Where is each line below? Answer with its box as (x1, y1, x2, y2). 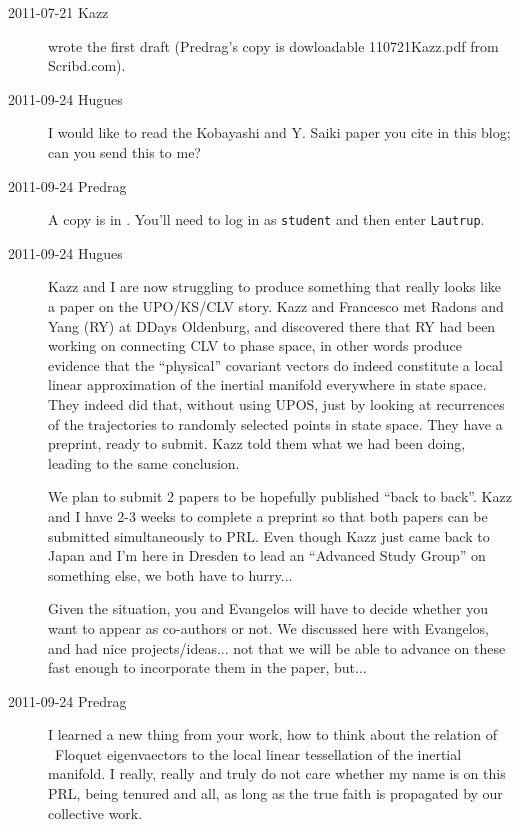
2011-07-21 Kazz (8, 2, 109, 22)
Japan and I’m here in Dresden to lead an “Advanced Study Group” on (48, 545, 486, 566)
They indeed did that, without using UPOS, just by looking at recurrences (48, 393, 505, 414)
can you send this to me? (48, 141, 201, 162)
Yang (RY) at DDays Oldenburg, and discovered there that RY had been (48, 315, 496, 336)
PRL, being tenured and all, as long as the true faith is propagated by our (48, 783, 503, 804)
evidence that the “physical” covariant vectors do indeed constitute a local (48, 354, 503, 375)
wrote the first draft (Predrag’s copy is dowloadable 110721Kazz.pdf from (48, 35, 499, 56)
